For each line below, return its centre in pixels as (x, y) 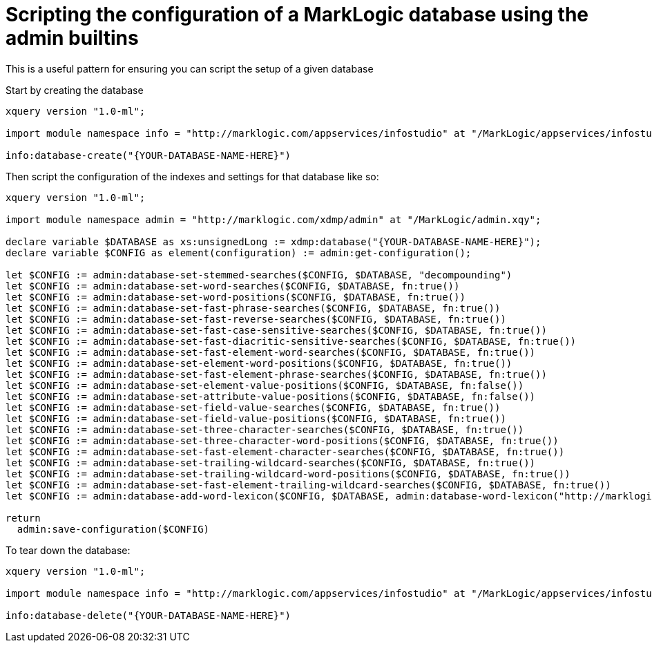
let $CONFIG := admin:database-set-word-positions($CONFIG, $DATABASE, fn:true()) (236, 297)
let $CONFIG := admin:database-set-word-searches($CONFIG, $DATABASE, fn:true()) (233, 286)
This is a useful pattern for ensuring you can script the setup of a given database (190, 68)
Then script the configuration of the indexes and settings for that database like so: (192, 176)
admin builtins (72, 38)
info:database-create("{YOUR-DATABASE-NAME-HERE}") (148, 155)
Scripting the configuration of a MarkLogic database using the (297, 15)
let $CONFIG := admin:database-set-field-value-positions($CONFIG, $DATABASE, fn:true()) (256, 418)
